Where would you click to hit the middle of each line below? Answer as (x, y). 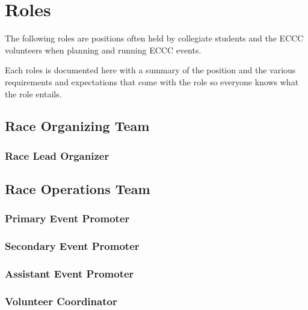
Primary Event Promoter (67, 218)
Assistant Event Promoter (69, 274)
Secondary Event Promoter (72, 246)
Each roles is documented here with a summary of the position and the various (150, 70)
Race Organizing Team (77, 126)
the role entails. (33, 93)
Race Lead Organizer (57, 155)
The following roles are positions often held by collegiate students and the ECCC (154, 38)
